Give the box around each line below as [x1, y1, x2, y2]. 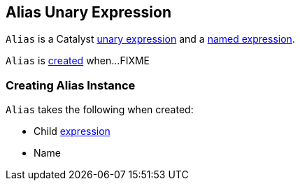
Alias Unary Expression [6, 3, 172, 21]
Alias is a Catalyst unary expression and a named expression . [6, 33, 295, 45]
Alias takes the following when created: [6, 103, 194, 116]
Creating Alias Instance [6, 78, 136, 92]
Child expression [34, 125, 110, 138]
